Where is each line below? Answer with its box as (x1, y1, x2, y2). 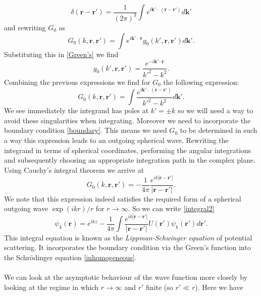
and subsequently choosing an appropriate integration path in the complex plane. (4, 155, 255, 165)
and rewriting (4, 22, 46, 32)
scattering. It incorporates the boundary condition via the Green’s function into (4, 242, 251, 253)
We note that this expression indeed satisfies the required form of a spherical (4, 193, 241, 204)
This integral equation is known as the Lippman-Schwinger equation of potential (4, 232, 252, 242)
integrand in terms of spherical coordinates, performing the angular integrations (4, 144, 251, 155)
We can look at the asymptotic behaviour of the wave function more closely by (4, 272, 248, 282)
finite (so (146, 281, 173, 292)
